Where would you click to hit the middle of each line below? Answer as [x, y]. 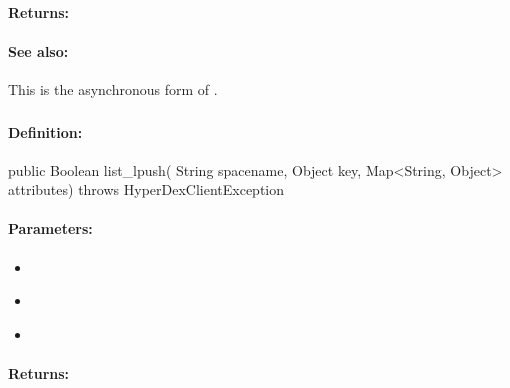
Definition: [45, 131]
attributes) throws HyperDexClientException [146, 189]
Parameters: [50, 228]
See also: [38, 50]
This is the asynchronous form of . [113, 88]
